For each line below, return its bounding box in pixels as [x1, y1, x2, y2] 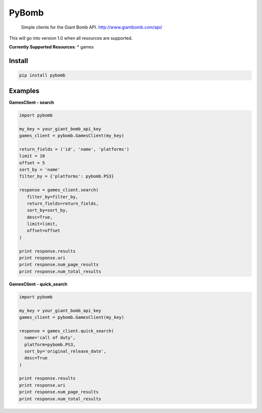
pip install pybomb [19, 73, 65, 78]
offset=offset [27, 228, 61, 233]
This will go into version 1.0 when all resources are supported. [9, 35, 133, 41]
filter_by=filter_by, [27, 194, 79, 199]
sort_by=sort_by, [27, 208, 68, 213]
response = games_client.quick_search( [19, 328, 114, 333]
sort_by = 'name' [19, 166, 61, 172]
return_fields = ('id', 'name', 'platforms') [19, 146, 130, 152]
